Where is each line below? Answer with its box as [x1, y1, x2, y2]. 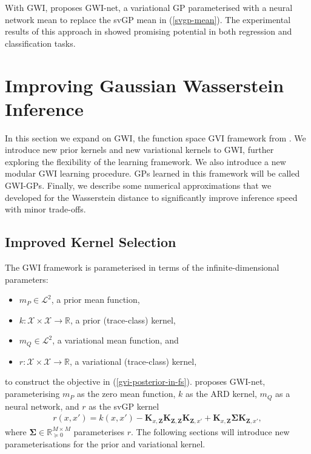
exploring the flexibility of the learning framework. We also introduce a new [5, 155, 286, 168]
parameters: [5, 273, 48, 285]
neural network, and [5, 399, 79, 412]
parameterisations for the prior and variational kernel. [5, 438, 206, 450]
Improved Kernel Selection [5, 232, 176, 251]
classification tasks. [5, 36, 76, 49]
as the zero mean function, [77, 387, 176, 400]
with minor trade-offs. [5, 203, 86, 215]
